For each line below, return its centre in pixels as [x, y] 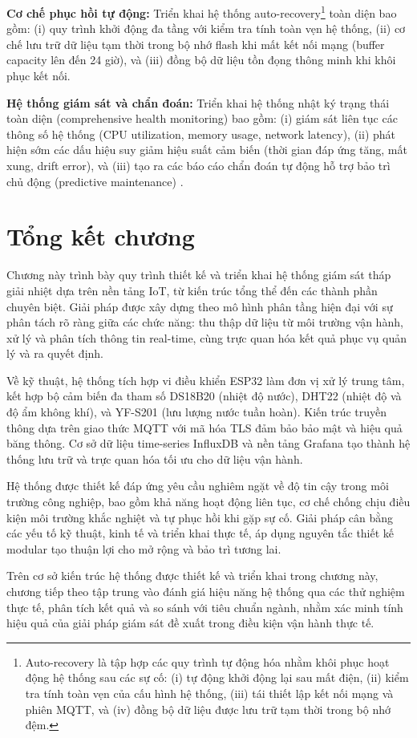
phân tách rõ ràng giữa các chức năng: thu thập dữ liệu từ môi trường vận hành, [205, 322]
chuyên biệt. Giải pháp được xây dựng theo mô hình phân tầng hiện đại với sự [200, 306]
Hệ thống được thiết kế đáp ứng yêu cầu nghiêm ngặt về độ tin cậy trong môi [198, 486]
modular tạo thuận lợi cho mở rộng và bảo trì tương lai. [144, 548]
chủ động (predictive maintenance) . [95, 181]
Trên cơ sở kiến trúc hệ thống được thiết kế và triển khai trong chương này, [192, 576]
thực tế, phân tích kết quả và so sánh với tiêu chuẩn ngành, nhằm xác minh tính [205, 607]
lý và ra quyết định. [55, 353]
